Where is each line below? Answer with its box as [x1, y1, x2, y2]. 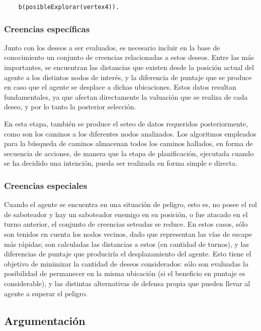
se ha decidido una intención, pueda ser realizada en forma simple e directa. [4, 158, 237, 168]
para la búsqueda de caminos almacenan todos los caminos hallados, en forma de [4, 138, 253, 149]
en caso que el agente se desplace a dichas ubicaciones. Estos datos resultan [4, 82, 236, 92]
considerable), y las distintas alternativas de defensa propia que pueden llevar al [4, 278, 250, 288]
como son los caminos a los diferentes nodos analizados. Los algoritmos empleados [4, 128, 256, 139]
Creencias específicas [4, 22, 90, 35]
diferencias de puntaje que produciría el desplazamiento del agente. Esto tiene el [4, 248, 251, 259]
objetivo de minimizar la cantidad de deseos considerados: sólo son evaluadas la [4, 258, 248, 269]
